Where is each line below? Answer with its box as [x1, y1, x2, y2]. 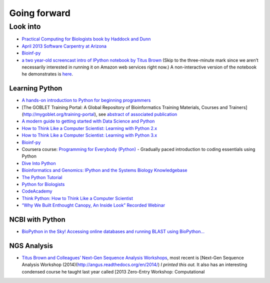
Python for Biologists [21, 181, 65, 187]
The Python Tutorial [21, 174, 62, 180]
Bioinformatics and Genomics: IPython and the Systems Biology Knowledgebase [21, 167, 187, 173]
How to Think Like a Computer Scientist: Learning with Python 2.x [21, 125, 157, 131]
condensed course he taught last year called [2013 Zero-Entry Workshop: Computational [21, 268, 205, 274]
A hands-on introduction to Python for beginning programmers [21, 97, 151, 103]
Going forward [9, 7, 71, 18]
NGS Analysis [9, 241, 53, 250]
